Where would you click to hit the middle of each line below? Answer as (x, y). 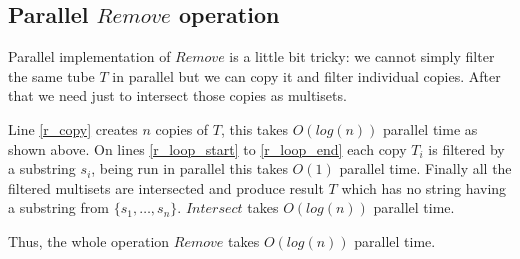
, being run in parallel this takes (189, 168)
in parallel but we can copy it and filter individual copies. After (306, 75)
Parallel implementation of (89, 56)
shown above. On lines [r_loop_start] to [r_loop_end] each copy (207, 148)
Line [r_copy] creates (73, 128)
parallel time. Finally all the (425, 168)
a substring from (58, 207)
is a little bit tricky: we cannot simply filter (362, 56)
